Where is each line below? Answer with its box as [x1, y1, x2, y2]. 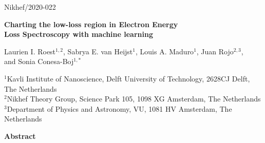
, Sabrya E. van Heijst [63, 46, 133, 56]
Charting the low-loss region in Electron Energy [4, 18, 178, 29]
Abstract [4, 130, 36, 141]
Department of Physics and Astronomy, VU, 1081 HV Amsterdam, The [7, 103, 232, 114]
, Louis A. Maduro [136, 46, 194, 56]
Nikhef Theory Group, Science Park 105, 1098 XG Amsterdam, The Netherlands [7, 93, 261, 104]
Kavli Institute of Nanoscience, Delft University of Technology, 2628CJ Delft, [7, 73, 250, 84]
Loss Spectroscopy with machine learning [4, 29, 153, 39]
